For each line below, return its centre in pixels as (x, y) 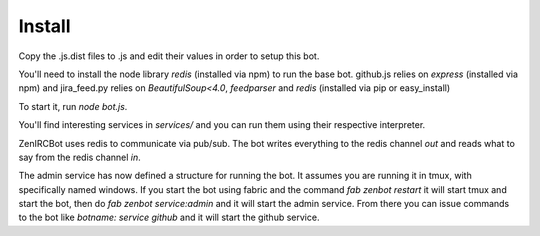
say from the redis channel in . (80, 157)
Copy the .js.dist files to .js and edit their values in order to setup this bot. (169, 56)
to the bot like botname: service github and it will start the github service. (169, 217)
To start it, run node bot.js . (73, 106)
